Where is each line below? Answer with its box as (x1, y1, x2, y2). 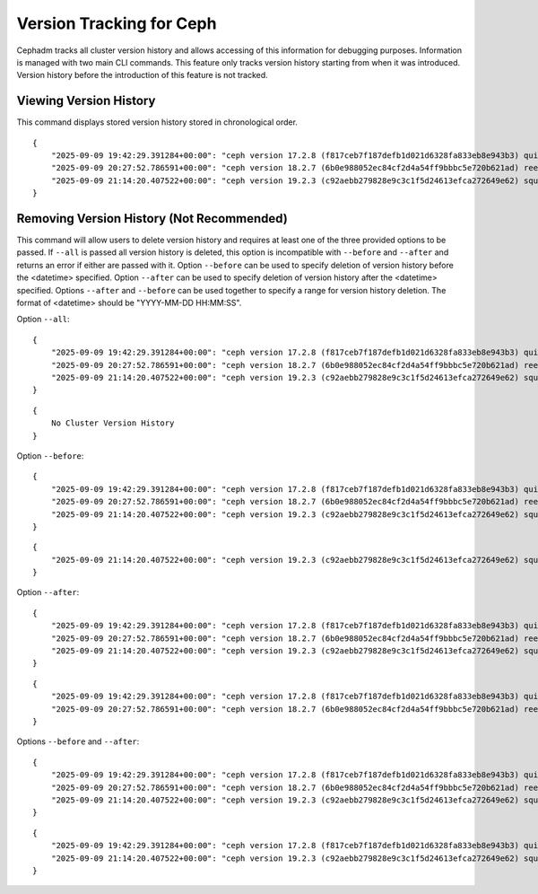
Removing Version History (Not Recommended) (16, 211, 289, 226)
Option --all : (16, 314, 71, 325)
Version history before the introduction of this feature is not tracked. (16, 70, 268, 81)
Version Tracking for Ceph (16, 13, 217, 33)
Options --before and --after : (16, 736, 140, 747)
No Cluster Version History (50, 418, 175, 428)
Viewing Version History (16, 93, 156, 109)
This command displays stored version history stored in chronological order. (16, 117, 298, 127)
